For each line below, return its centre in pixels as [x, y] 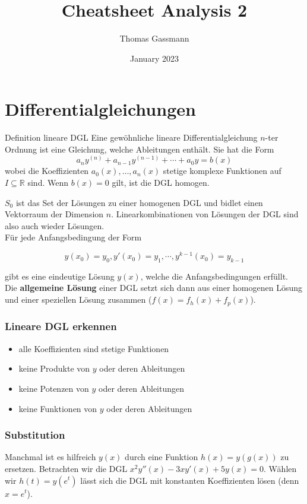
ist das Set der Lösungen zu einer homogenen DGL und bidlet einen [139, 202]
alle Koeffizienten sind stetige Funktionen [94, 348]
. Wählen [280, 468]
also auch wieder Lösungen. [55, 225]
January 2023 [154, 58]
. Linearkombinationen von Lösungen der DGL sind [205, 214]
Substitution [35, 435]
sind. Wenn [48, 183]
